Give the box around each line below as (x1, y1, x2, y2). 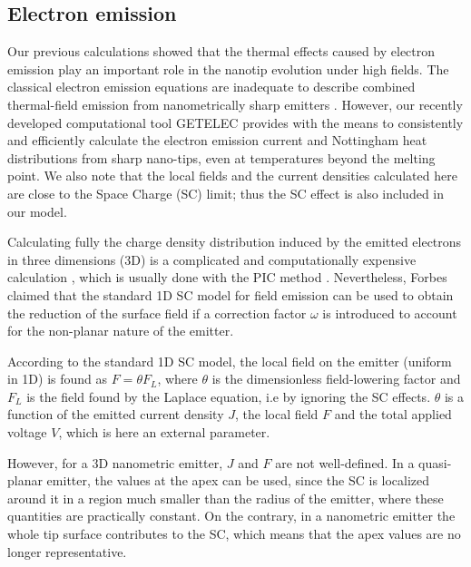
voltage (7, 423, 47, 442)
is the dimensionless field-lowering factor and (211, 369, 461, 388)
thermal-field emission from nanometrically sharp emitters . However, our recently (7, 94, 463, 113)
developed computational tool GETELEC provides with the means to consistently (7, 112, 464, 132)
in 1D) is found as (7, 369, 108, 388)
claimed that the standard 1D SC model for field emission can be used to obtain (7, 285, 454, 304)
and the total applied (334, 405, 452, 424)
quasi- (418, 453, 452, 472)
